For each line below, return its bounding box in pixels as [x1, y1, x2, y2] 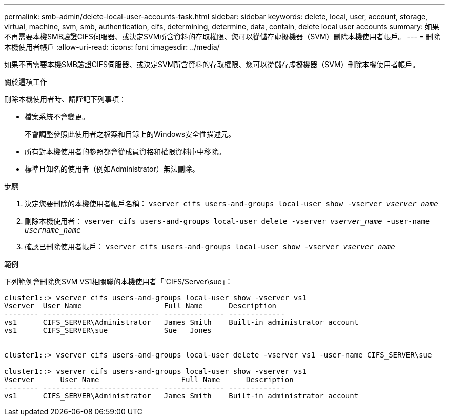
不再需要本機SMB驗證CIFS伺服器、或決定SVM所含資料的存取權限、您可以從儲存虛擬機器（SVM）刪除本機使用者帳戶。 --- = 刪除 [4, 32, 440, 41]
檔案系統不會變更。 [25, 112, 89, 121]
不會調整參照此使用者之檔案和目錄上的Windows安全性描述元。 [25, 130, 236, 138]
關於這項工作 [4, 77, 47, 86]
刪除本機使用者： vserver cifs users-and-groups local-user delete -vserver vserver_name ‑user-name [25, 217, 430, 225]
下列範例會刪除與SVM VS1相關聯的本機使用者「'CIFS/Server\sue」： [4, 277, 233, 286]
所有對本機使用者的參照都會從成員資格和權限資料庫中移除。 [25, 147, 226, 156]
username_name [25, 226, 81, 234]
